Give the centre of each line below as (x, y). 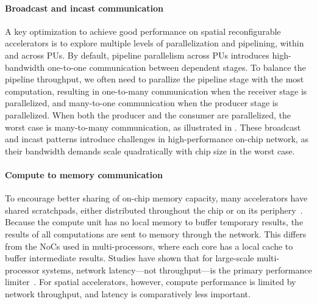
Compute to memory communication (84, 174)
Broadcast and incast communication (84, 8)
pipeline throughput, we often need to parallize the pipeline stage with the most (155, 79)
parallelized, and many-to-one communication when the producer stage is (142, 103)
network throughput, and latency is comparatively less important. (128, 293)
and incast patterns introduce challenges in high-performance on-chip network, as (157, 139)
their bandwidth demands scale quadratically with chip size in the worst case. (150, 150)
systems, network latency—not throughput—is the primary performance (177, 270)
